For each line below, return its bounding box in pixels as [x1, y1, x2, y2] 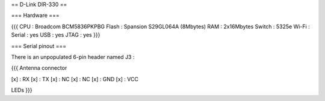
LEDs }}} [11, 87, 32, 94]
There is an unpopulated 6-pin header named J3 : [11, 53, 135, 60]
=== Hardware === [11, 12, 60, 19]
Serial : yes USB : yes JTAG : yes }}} [11, 31, 101, 38]
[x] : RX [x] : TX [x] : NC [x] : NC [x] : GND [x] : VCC [11, 75, 138, 82]
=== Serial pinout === [11, 42, 67, 49]
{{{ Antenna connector [11, 64, 67, 72]
